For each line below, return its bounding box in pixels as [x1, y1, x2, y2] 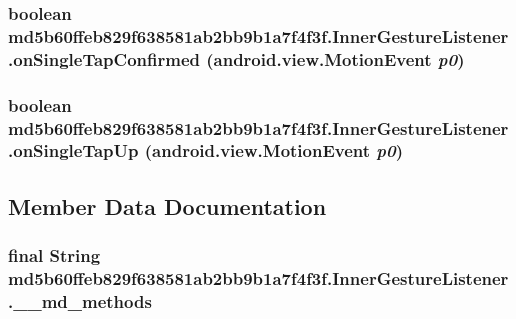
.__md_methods [8, 288, 152, 313]
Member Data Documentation [8, 190, 327, 221]
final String [8, 243, 101, 268]
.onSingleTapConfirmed [8, 46, 200, 71]
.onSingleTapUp [8, 138, 139, 163]
